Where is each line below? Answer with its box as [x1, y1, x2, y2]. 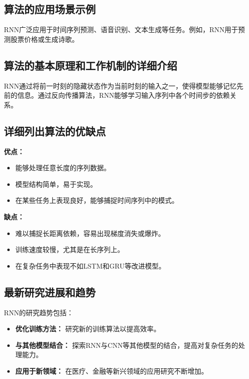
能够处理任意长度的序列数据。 [15, 162, 111, 173]
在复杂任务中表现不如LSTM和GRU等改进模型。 [15, 260, 166, 271]
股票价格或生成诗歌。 [10, 34, 79, 44]
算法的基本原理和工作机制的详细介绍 [4, 57, 177, 72]
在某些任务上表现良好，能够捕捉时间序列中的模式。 [15, 195, 179, 205]
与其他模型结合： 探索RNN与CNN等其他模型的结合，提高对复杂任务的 [15, 340, 238, 350]
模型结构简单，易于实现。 [15, 179, 97, 189]
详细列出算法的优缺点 [4, 123, 106, 138]
